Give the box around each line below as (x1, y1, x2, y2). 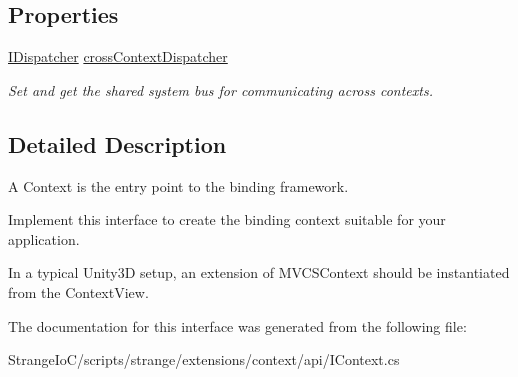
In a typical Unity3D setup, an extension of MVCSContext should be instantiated (8, 262, 510, 283)
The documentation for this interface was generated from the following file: (8, 315, 467, 336)
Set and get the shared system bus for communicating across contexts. (8, 79, 433, 100)
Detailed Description (8, 128, 227, 159)
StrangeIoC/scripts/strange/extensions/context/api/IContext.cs (8, 349, 400, 370)
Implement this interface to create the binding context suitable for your (8, 209, 446, 230)
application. (8, 228, 80, 249)
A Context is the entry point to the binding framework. (8, 175, 349, 196)
